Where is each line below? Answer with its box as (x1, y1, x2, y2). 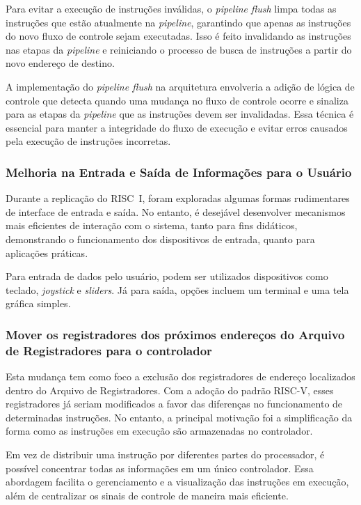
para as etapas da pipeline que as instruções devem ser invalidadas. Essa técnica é (6, 107, 354, 121)
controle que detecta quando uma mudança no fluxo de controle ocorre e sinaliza (6, 93, 348, 107)
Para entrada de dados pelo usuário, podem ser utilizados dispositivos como (6, 269, 328, 283)
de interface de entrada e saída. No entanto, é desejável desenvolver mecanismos (6, 204, 346, 219)
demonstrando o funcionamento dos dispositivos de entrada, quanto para (6, 231, 315, 246)
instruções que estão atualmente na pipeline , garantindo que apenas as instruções (6, 15, 351, 29)
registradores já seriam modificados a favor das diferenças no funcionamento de (6, 396, 343, 411)
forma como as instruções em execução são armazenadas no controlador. (6, 424, 313, 438)
